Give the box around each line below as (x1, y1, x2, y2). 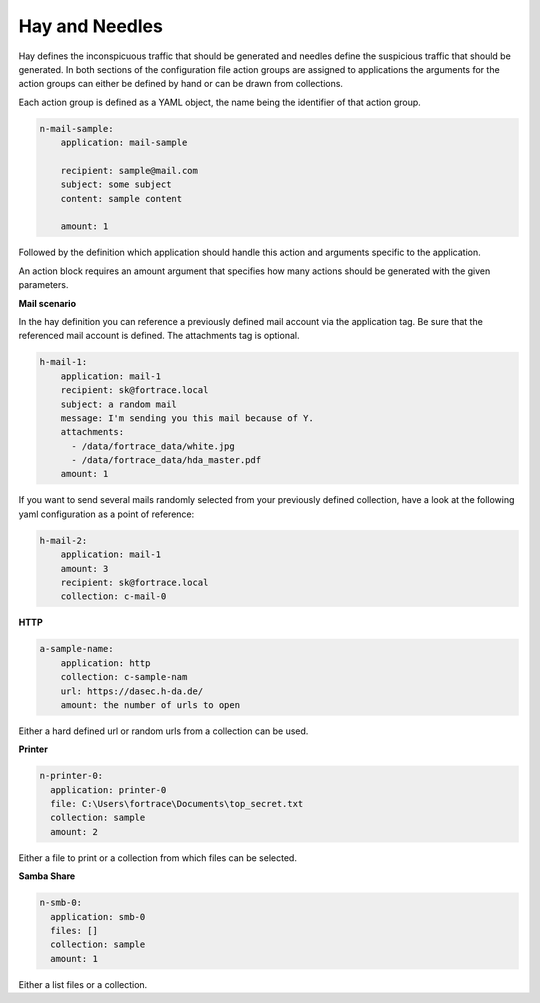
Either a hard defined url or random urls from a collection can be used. (18, 725, 309, 737)
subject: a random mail (60, 398, 177, 410)
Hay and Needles (18, 15, 164, 37)
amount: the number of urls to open (60, 699, 240, 710)
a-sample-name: (39, 643, 114, 655)
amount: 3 (60, 563, 109, 574)
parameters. (18, 279, 69, 291)
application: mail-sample (60, 137, 188, 149)
